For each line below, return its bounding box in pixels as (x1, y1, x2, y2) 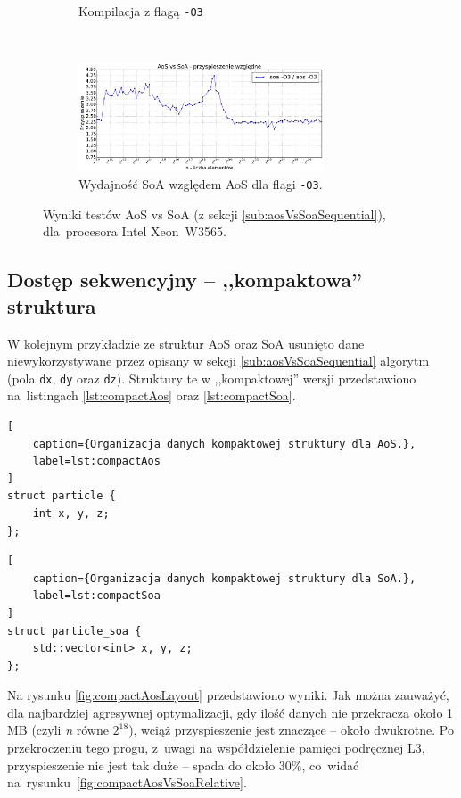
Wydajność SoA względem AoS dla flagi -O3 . (78, 175, 323, 193)
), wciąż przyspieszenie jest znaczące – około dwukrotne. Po (128, 720, 454, 739)
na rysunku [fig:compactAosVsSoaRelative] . (7, 773, 247, 792)
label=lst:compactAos (32, 455, 161, 468)
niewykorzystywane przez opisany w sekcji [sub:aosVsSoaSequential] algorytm (7, 351, 430, 370)
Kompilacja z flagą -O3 (78, 2, 203, 20)
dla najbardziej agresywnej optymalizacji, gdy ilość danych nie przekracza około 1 (7, 703, 454, 721)
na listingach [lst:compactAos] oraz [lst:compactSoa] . (7, 386, 296, 405)
